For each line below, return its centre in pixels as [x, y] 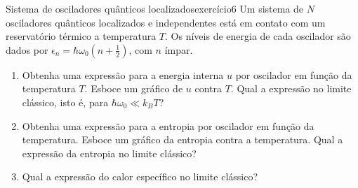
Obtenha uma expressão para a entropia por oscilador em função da [168, 125]
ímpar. [179, 49]
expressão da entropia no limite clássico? [109, 153]
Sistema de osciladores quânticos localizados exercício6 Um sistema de [155, 8]
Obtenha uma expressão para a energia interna [123, 74]
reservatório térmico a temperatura [81, 36]
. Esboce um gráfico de [134, 88]
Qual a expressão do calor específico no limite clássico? [140, 176]
